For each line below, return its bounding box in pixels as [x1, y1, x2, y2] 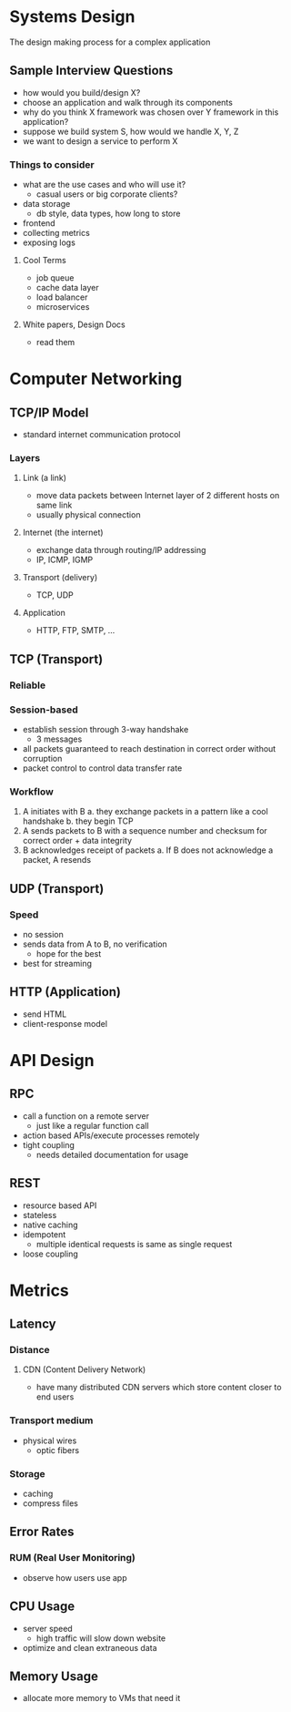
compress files [22, 1498, 79, 1509]
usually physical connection [35, 509, 141, 520]
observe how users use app [22, 1572, 127, 1583]
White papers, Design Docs [22, 319, 125, 330]
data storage [22, 199, 71, 210]
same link [35, 499, 73, 511]
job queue [35, 272, 75, 283]
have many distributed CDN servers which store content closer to [35, 1382, 282, 1393]
